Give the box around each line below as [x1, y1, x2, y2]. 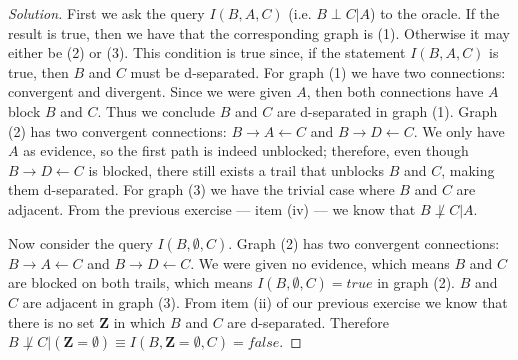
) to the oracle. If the [370, 3, 500, 23]
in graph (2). [377, 272, 455, 293]
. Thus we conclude [97, 100, 216, 121]
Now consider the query [8, 232, 153, 253]
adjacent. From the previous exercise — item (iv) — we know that [8, 198, 416, 219]
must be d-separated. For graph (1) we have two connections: [130, 61, 506, 82]
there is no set [8, 311, 95, 332]
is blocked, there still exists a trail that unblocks [88, 159, 385, 180]
